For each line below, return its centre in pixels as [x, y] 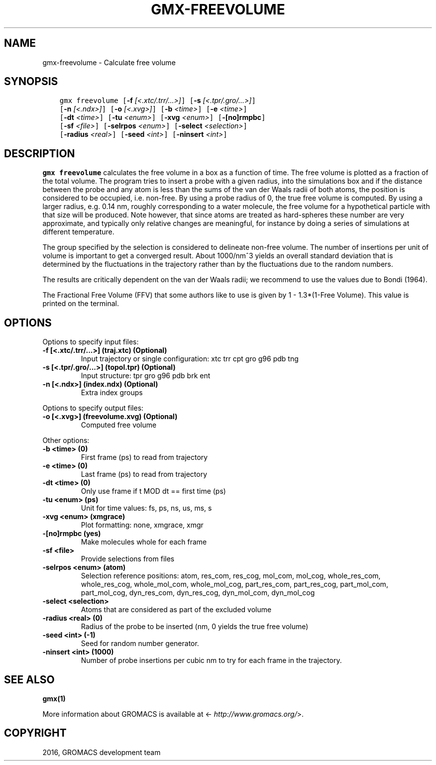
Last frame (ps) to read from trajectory [144, 474]
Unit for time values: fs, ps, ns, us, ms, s [146, 508]
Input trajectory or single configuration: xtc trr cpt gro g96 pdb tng [190, 359]
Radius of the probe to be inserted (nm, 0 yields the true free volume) [195, 627]
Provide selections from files [128, 559]
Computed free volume [119, 425]
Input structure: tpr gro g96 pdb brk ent [146, 376]
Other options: [66, 440]
